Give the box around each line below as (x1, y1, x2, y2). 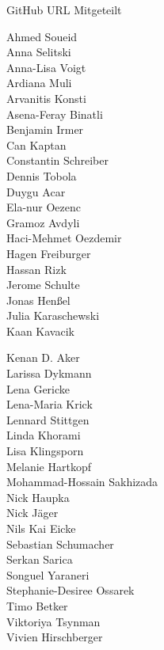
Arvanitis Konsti (6, 89, 86, 106)
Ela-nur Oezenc (6, 199, 81, 215)
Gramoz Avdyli (6, 214, 80, 230)
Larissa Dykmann (6, 365, 92, 382)
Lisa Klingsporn (6, 443, 84, 459)
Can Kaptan (6, 136, 67, 153)
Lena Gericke (6, 380, 71, 397)
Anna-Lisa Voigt (6, 59, 86, 75)
